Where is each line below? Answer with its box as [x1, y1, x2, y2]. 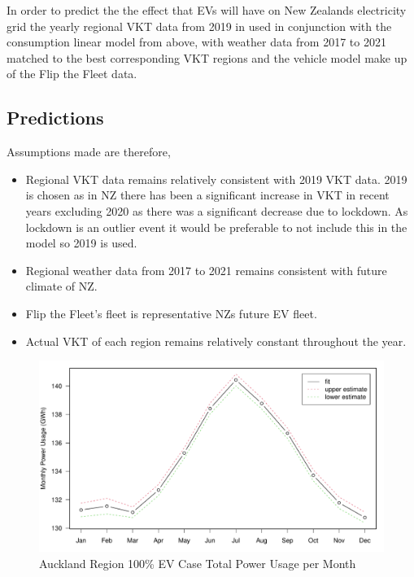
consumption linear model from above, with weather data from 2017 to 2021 [7, 33, 386, 50]
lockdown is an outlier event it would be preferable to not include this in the [25, 218, 407, 235]
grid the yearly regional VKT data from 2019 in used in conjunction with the [7, 17, 392, 34]
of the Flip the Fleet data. [7, 65, 137, 82]
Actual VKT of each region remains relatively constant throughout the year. [25, 332, 407, 349]
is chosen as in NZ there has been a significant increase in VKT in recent [25, 186, 390, 203]
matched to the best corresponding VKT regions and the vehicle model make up [7, 49, 407, 66]
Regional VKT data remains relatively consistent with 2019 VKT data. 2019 [25, 170, 407, 187]
